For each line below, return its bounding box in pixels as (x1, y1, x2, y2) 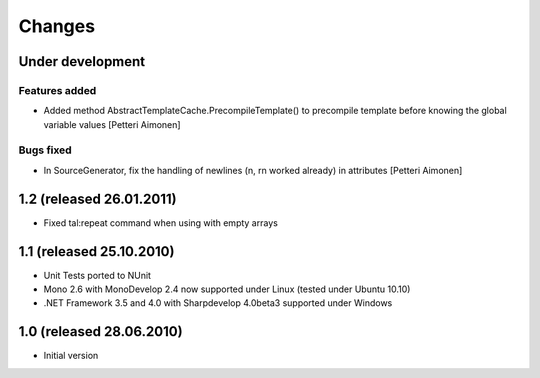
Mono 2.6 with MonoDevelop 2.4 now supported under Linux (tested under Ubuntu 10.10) (43, 283, 411, 295)
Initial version (43, 350, 99, 362)
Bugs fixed (18, 143, 72, 157)
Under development (18, 53, 146, 70)
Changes (18, 15, 95, 37)
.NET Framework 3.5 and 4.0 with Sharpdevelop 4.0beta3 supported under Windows (43, 297, 393, 309)
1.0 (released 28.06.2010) (18, 323, 184, 340)
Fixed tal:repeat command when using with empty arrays (43, 216, 279, 229)
